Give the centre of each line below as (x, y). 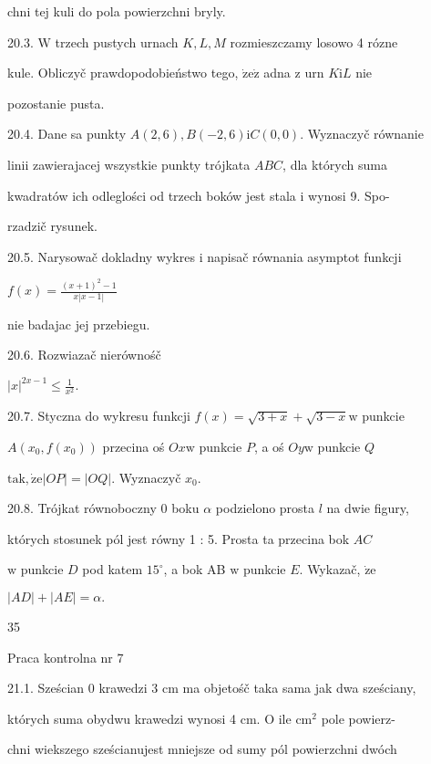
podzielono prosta (265, 508)
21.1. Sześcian (46, 688)
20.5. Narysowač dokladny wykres (101, 256)
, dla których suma (335, 164)
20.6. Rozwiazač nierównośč (84, 355)
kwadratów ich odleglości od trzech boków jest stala (152, 195)
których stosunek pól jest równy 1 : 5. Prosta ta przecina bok (179, 538)
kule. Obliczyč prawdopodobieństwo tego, (123, 73)
